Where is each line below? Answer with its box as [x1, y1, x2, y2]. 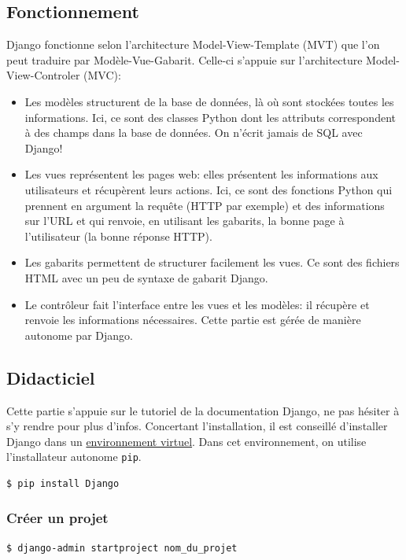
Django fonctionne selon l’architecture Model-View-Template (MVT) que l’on [6, 36, 380, 53]
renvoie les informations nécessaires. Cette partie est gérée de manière [24, 311, 361, 328]
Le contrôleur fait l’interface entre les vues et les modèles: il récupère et [24, 296, 370, 312]
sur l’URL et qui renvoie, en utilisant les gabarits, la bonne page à [24, 212, 345, 229]
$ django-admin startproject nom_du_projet [6, 542, 238, 554]
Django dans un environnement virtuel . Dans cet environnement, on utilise [6, 433, 367, 449]
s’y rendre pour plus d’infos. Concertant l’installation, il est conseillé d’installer [6, 418, 388, 434]
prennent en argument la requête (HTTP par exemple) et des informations [24, 197, 385, 213]
